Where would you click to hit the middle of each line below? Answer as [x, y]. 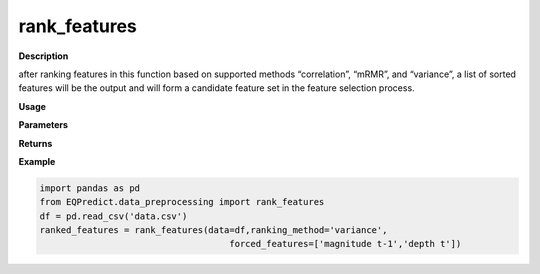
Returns [35, 143]
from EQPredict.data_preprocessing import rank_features [182, 202]
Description [43, 56]
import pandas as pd [89, 188]
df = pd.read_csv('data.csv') [113, 216]
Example [37, 161]
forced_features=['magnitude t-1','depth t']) [345, 244]
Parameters [43, 125]
